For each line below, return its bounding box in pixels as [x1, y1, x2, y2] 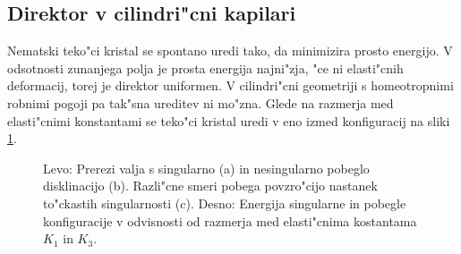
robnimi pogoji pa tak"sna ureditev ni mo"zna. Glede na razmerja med [7, 93, 394, 112]
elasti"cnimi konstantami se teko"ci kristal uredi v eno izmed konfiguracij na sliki [7, 111, 450, 130]
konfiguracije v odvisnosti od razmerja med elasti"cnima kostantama [43, 211, 417, 230]
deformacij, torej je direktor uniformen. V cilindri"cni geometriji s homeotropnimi [7, 76, 454, 95]
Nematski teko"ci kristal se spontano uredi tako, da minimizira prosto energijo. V [7, 41, 453, 60]
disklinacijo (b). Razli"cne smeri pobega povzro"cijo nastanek [43, 176, 378, 195]
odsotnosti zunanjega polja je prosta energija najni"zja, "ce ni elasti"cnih [7, 58, 404, 77]
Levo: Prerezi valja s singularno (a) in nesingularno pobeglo [43, 158, 370, 177]
